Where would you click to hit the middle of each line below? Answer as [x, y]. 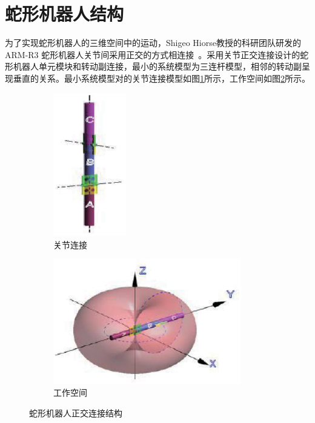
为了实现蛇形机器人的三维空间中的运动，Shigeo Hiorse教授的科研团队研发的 [153, 43]
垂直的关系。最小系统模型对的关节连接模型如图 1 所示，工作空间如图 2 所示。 [161, 78]
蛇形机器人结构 [65, 14]
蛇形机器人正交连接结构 [76, 413]
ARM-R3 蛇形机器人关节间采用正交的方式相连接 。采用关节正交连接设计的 [153, 54]
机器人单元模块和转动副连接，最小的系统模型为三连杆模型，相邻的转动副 [157, 66]
